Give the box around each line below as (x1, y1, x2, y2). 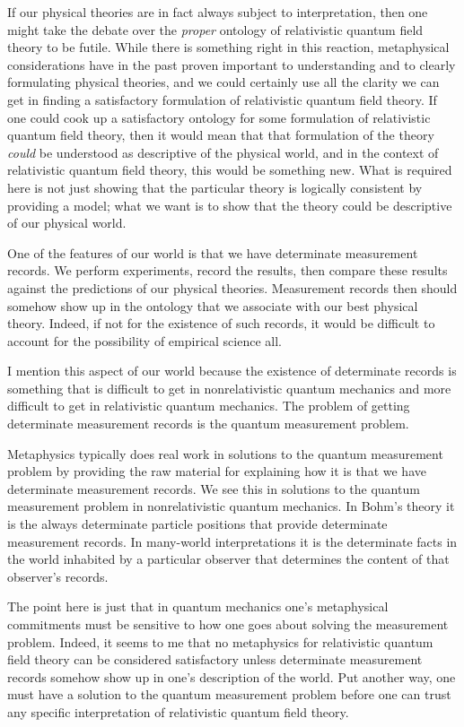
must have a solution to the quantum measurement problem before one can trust (7, 685, 451, 704)
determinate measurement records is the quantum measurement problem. (7, 414, 409, 433)
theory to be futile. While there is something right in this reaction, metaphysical (7, 38, 450, 56)
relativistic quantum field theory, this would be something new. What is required (7, 160, 452, 179)
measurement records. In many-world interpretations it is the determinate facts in (7, 532, 458, 550)
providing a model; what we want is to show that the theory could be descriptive (7, 195, 452, 214)
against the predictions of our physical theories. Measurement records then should (7, 278, 458, 297)
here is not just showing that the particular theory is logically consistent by (7, 177, 423, 196)
